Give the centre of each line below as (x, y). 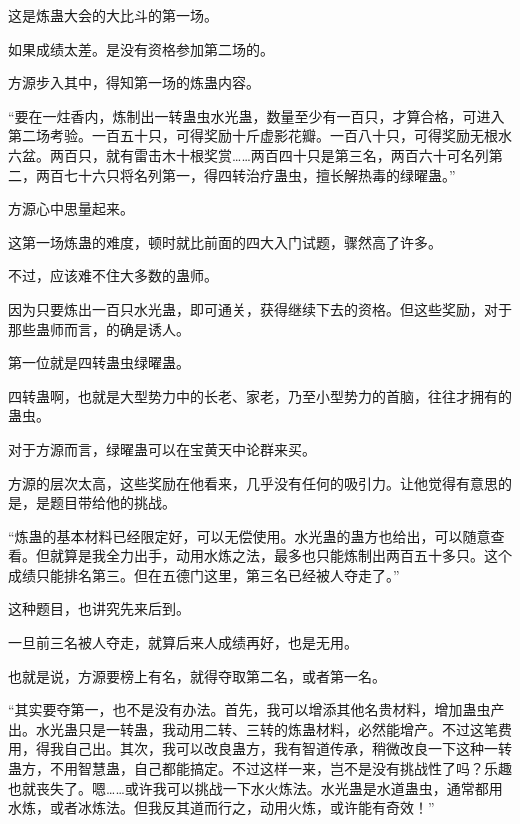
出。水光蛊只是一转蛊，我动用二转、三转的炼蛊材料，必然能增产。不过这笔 (253, 728)
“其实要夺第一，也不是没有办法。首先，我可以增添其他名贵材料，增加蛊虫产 (256, 709)
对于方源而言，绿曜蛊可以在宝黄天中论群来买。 (162, 448)
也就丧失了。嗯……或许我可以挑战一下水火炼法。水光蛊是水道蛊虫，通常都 (248, 787)
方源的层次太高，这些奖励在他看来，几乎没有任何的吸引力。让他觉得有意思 (253, 482)
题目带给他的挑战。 (112, 502)
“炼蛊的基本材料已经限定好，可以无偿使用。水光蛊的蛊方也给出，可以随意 (249, 535)
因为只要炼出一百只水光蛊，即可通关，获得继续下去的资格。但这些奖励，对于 (260, 308)
